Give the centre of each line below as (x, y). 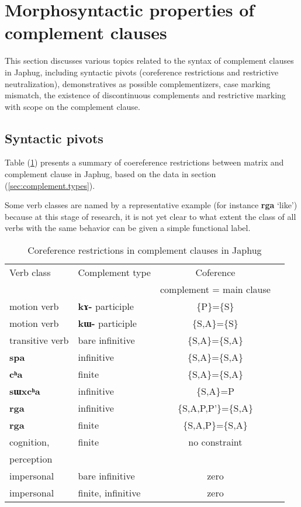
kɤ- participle (106, 306)
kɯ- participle (107, 323)
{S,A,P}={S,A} (215, 425)
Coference (215, 273)
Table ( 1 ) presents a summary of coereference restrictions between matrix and (144, 162)
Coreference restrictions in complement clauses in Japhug (145, 250)
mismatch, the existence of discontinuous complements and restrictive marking (145, 95)
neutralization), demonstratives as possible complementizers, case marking (138, 83)
